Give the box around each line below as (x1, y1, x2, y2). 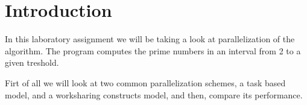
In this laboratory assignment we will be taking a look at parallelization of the (5, 33, 295, 45)
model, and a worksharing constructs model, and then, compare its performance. (5, 88, 303, 101)
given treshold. (5, 56, 59, 69)
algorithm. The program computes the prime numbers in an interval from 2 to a (5, 44, 301, 57)
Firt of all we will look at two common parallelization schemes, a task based (5, 76, 286, 89)
